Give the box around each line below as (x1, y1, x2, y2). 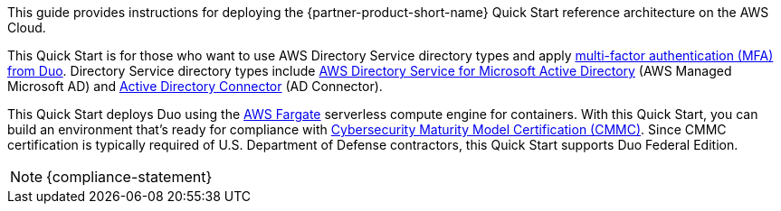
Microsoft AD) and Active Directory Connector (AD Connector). (7, 78, 383, 94)
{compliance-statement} (46, 168, 213, 186)
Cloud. (7, 20, 46, 35)
